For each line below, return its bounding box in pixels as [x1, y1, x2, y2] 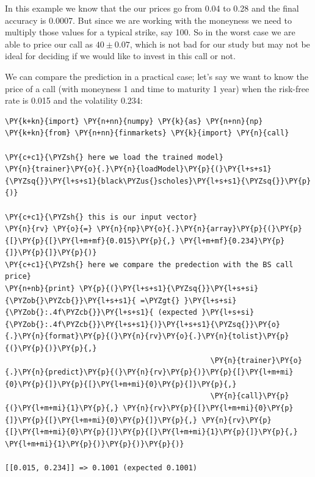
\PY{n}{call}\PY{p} [210, 392, 289, 401]
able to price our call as [5, 37, 93, 50]
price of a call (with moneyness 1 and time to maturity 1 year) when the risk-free [5, 82, 310, 95]
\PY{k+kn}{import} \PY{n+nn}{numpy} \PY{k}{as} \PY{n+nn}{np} [5, 117, 263, 126]
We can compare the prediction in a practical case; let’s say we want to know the [5, 70, 308, 82]
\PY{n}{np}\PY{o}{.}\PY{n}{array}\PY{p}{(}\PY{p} [96, 224, 302, 234]
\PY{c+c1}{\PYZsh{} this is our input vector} [5, 212, 197, 221]
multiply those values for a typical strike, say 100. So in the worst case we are [5, 26, 295, 38]
